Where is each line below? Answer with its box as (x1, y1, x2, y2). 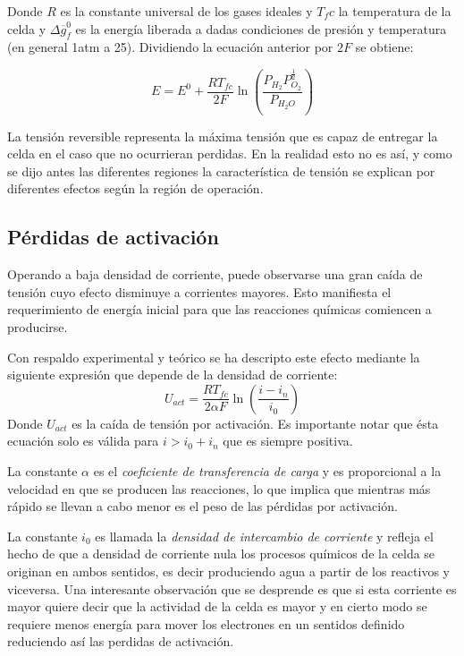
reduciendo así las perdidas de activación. (7, 632, 234, 651)
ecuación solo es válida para (7, 431, 159, 450)
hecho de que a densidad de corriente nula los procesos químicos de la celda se (7, 544, 435, 563)
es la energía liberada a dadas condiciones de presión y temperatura (75, 19, 447, 38)
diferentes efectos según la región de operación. (7, 179, 264, 198)
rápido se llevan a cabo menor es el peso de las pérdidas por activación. (7, 497, 398, 515)
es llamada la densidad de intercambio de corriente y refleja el (95, 526, 434, 545)
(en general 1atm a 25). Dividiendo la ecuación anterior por (7, 38, 333, 56)
